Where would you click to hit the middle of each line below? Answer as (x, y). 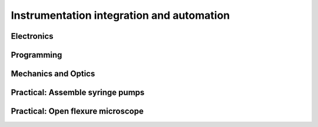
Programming (37, 55)
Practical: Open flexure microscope (77, 111)
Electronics (32, 36)
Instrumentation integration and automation (120, 15)
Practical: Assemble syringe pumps (78, 93)
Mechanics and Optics (53, 74)
